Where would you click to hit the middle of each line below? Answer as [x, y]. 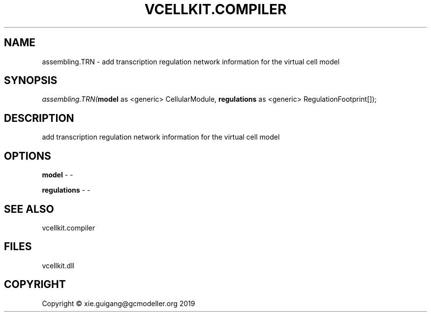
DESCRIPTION [39, 118]
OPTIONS [28, 156]
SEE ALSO [29, 209]
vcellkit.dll [58, 265]
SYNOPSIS [31, 81]
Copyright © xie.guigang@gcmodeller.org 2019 [119, 303]
